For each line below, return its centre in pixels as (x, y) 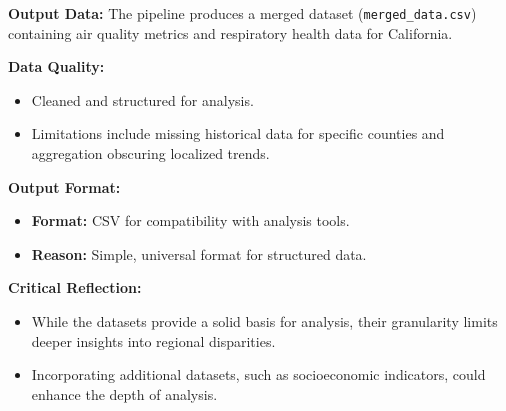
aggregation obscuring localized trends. (150, 153)
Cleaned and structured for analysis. (142, 99)
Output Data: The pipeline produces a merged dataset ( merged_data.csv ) (242, 13)
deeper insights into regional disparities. (153, 340)
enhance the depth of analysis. (124, 393)
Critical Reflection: (75, 287)
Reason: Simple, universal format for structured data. (199, 253)
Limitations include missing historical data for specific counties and (238, 133)
